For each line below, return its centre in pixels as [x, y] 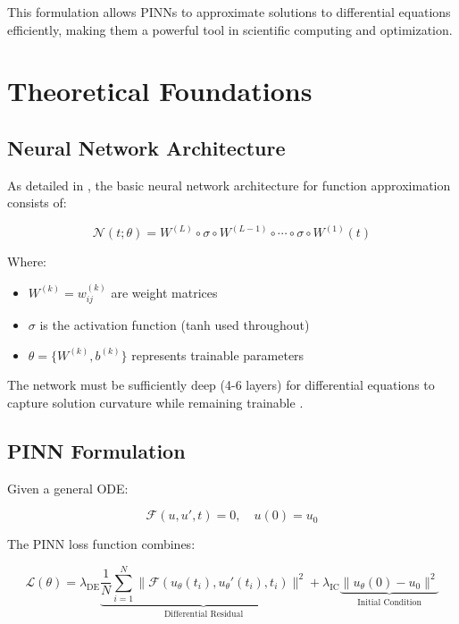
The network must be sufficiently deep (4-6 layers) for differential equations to [221, 385]
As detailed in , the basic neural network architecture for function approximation [229, 185]
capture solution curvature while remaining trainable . [155, 402]
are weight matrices [164, 292]
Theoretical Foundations [160, 91]
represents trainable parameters [218, 354]
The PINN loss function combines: [101, 544]
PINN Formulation [96, 450]
